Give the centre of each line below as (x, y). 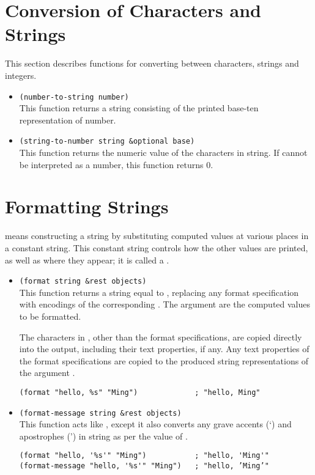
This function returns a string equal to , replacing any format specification (159, 292)
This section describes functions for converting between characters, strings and (152, 63)
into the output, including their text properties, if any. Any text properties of (164, 349)
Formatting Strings (87, 206)
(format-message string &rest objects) (100, 413)
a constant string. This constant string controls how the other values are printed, (157, 247)
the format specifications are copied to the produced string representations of (164, 360)
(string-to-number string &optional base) (107, 142)
